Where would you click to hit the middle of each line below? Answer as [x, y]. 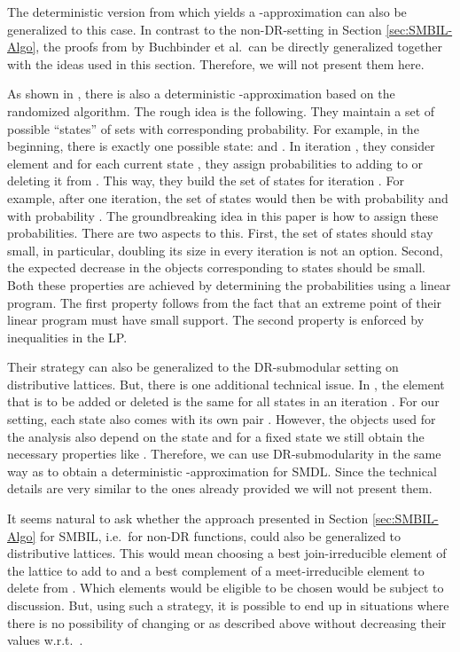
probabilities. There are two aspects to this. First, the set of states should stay [220, 233]
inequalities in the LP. [67, 337]
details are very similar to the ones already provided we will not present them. [220, 488]
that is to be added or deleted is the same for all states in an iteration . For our [223, 401]
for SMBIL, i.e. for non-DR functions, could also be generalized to [220, 535]
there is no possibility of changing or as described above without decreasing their [227, 622]
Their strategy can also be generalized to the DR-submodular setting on [203, 367]
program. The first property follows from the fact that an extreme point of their [225, 302]
